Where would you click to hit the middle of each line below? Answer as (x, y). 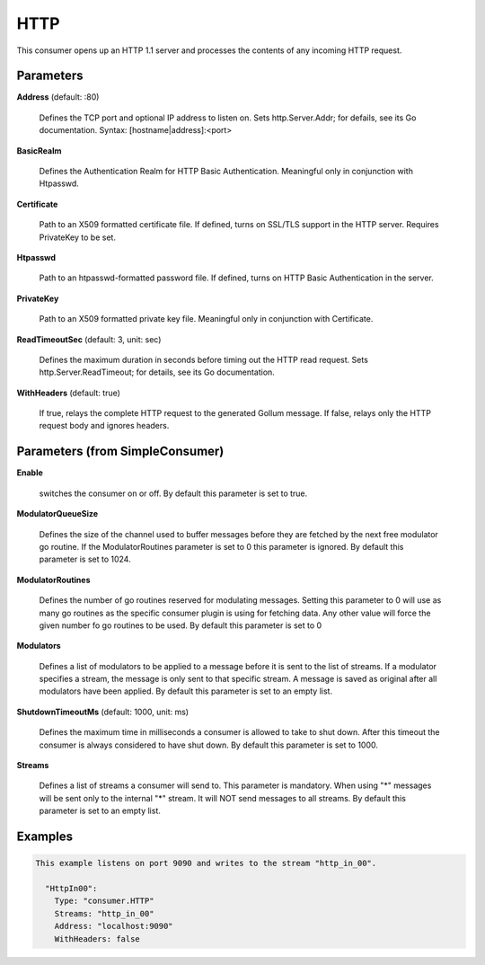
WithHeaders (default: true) (69, 393)
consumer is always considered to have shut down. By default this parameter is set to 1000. (209, 745)
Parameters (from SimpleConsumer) (120, 452)
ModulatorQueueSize (57, 514)
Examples (45, 837)
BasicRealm (39, 151)
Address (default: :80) (58, 97)
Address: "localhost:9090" (114, 926)
